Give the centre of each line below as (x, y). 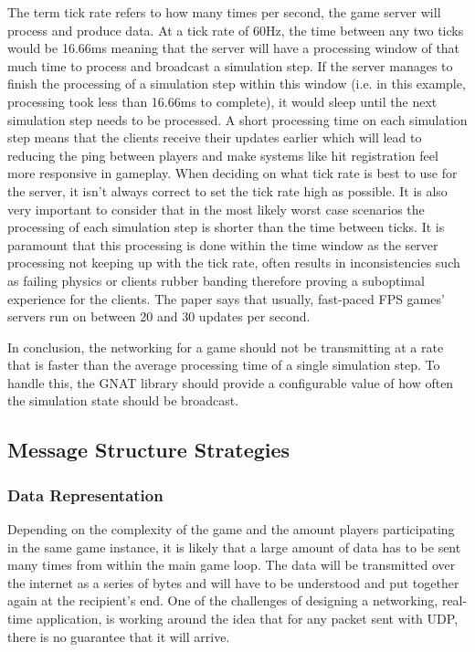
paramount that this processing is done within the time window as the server (223, 244)
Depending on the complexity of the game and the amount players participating (231, 529)
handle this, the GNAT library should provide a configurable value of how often (231, 382)
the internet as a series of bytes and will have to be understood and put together (233, 582)
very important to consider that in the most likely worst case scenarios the (216, 209)
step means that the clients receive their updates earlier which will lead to (215, 137)
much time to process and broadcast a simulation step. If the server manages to (230, 65)
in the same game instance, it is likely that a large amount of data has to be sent (234, 547)
